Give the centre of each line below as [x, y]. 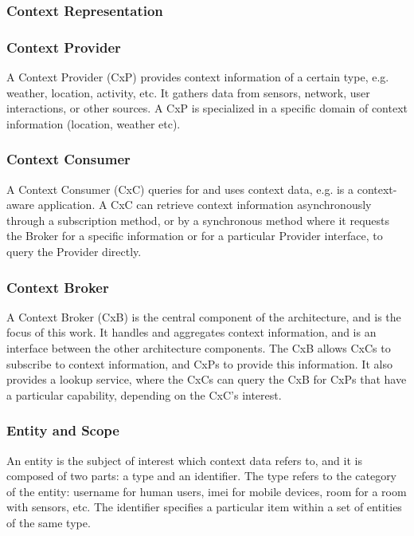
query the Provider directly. [74, 252]
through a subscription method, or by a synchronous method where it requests [198, 220]
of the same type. [49, 522]
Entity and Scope [63, 430]
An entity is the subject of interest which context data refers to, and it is [184, 460]
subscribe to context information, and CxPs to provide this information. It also [199, 363]
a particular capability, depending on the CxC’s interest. [144, 394]
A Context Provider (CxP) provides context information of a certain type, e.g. [198, 77]
